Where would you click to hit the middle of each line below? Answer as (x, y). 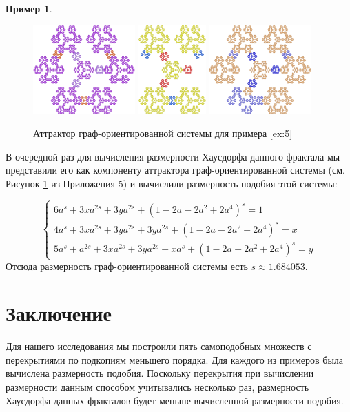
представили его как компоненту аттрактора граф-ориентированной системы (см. (175, 170)
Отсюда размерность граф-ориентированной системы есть (127, 266)
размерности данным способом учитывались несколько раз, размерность (157, 387)
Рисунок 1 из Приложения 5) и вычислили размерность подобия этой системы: (172, 183)
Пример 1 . (29, 8)
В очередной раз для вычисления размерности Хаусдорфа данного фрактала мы (173, 156)
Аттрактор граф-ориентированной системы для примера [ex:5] (163, 133)
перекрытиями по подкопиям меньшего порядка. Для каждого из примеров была (175, 359)
